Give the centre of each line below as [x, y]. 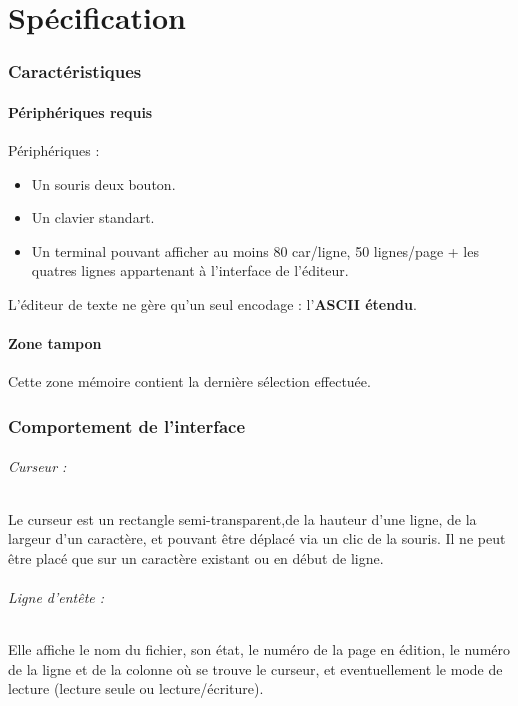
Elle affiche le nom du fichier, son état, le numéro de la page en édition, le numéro [259, 649]
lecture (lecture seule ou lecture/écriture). [136, 688]
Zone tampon [55, 343]
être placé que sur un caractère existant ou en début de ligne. [196, 557]
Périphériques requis [80, 111]
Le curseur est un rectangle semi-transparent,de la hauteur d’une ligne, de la [242, 518]
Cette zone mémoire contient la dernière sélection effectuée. [189, 381]
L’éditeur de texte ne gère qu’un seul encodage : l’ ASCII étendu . [212, 303]
